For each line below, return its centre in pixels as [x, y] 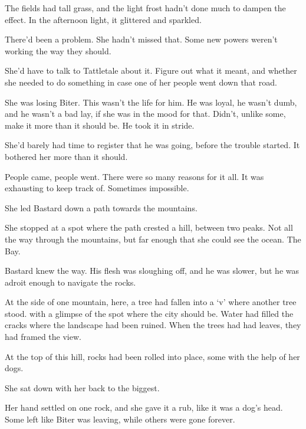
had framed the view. [43, 337]
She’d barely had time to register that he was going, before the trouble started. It [152, 145]
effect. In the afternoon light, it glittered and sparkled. [103, 19]
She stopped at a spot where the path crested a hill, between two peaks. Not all [149, 227]
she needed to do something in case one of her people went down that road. [141, 82]
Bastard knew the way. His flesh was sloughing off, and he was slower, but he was [152, 271]
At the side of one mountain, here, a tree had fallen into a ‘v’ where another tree [151, 302]
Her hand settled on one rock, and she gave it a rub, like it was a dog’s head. [144, 407]
